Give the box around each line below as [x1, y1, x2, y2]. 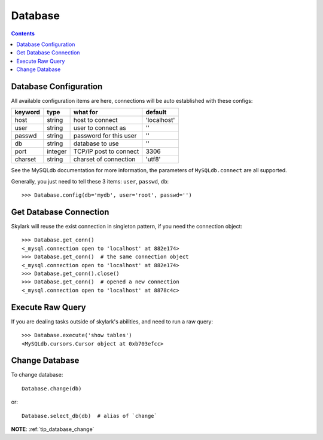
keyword [14, 108, 40, 117]
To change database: [11, 371, 63, 378]
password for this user [73, 132, 137, 140]
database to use [73, 139, 119, 148]
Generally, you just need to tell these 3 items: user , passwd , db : [11, 178, 169, 185]
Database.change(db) [22, 385, 82, 392]
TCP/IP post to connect [73, 147, 139, 155]
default [145, 108, 167, 117]
